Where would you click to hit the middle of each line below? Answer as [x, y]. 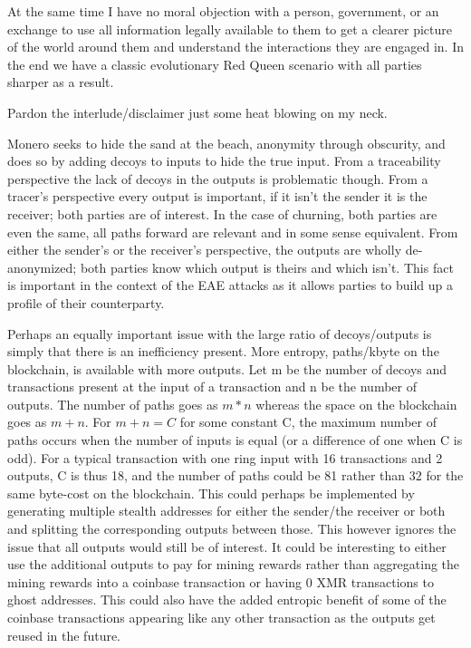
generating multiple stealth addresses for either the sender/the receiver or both [226, 511]
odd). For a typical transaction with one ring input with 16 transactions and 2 [225, 457]
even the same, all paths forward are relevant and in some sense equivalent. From [233, 232]
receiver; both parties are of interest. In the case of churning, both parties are [222, 213]
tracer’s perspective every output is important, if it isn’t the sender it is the [217, 196]
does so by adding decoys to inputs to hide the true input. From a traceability [224, 161]
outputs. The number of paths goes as [113, 404]
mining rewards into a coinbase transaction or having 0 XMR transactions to [221, 581]
